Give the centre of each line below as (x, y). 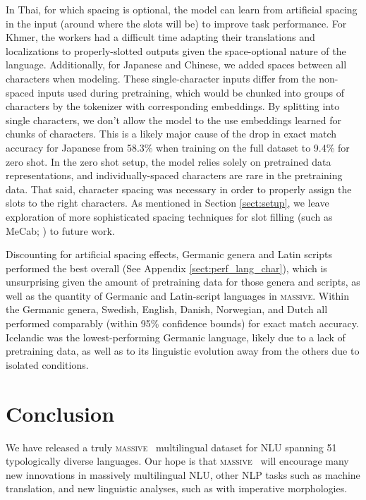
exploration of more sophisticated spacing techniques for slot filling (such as (169, 216)
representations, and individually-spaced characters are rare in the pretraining (174, 175)
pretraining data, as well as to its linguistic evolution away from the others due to (183, 351)
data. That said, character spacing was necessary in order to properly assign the (179, 189)
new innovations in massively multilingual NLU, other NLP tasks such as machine (183, 474)
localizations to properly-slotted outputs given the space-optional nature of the (176, 50)
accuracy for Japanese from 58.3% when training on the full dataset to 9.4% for (178, 147)
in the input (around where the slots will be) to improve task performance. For (176, 23)
